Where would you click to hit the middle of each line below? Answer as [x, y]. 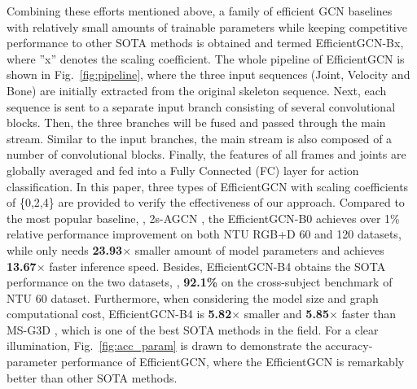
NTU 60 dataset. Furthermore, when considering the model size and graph [193, 297]
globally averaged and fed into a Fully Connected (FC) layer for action [183, 170]
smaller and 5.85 [286, 314]
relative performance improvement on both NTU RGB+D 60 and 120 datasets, [204, 234]
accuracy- [349, 345]
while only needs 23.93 [65, 249]
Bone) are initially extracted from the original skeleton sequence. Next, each [197, 90]
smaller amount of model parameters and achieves [259, 249]
